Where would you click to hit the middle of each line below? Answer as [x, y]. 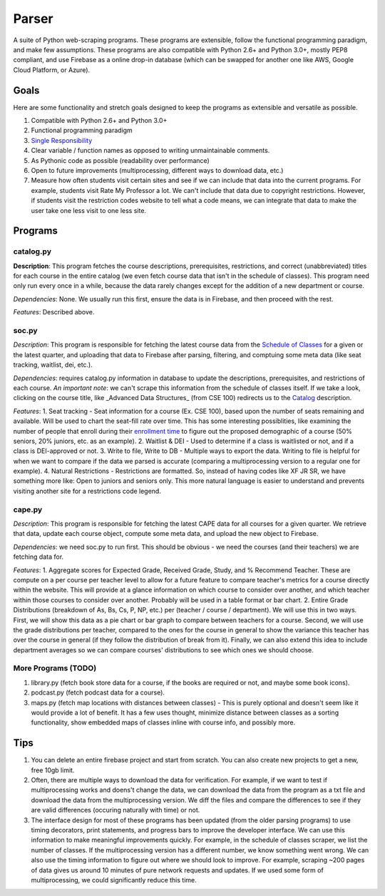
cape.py [28, 509]
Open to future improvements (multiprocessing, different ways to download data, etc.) [157, 170]
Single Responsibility [62, 140]
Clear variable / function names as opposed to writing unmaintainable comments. [150, 151]
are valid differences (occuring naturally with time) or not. [115, 810]
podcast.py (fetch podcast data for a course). [98, 692]
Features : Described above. [54, 312]
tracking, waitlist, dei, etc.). [53, 365]
